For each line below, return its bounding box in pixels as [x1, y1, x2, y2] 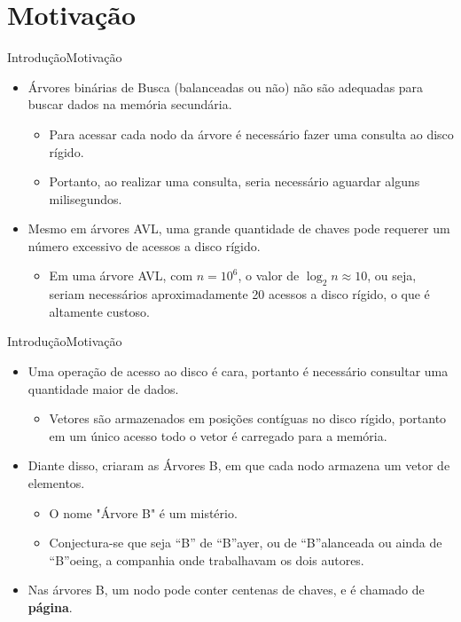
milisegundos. [49, 189, 122, 208]
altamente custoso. [49, 302, 150, 320]
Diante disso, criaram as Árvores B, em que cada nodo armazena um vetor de [27, 456, 450, 475]
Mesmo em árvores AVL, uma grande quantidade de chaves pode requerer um [27, 219, 450, 238]
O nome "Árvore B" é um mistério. [49, 503, 238, 522]
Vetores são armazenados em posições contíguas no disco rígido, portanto [49, 409, 447, 428]
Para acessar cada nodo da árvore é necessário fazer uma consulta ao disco [49, 124, 454, 143]
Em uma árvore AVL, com [49, 266, 193, 285]
